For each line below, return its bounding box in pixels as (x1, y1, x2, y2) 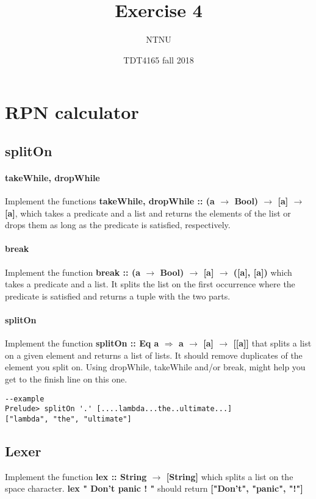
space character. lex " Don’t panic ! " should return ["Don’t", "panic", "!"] (5, 482, 303, 495)
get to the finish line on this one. (5, 373, 127, 386)
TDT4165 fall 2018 (123, 53, 194, 66)
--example (5, 394, 45, 403)
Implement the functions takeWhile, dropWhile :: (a (5, 195, 215, 207)
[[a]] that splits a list (233, 337, 312, 350)
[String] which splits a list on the (166, 470, 293, 483)
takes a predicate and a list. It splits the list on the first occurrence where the (5, 278, 295, 290)
